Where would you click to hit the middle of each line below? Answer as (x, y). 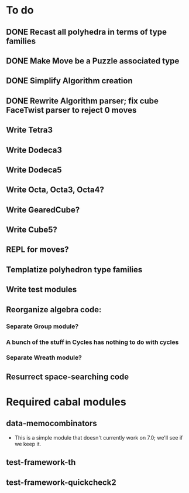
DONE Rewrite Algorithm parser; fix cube (83, 101)
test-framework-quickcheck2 (61, 482)
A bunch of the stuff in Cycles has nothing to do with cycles (92, 342)
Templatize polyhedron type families (74, 270)
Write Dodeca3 (34, 150)
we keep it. (28, 444)
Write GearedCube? (43, 210)
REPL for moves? (37, 250)
